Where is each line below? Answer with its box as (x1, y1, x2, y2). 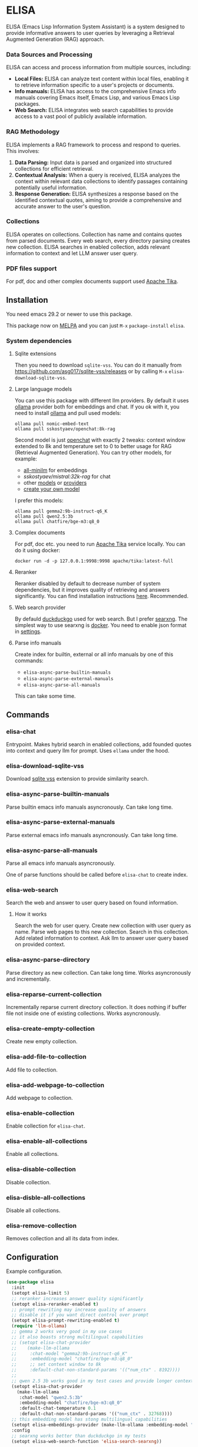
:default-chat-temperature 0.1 (19, 1406, 96, 1412)
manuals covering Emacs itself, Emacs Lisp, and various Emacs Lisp (14, 94, 180, 101)
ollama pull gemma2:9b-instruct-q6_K (14, 508, 108, 514)
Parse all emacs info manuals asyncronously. (6, 860, 115, 867)
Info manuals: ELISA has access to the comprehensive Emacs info (14, 88, 177, 95)
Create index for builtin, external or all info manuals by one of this (14, 651, 174, 658)
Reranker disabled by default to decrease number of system (14, 580, 161, 587)
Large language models (14, 386, 72, 393)
